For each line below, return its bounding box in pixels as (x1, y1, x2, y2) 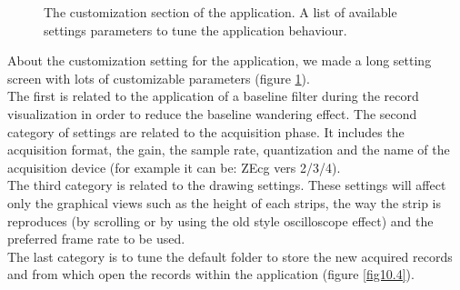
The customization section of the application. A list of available (44, 3, 397, 21)
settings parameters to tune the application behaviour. (44, 20, 347, 39)
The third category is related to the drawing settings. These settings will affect (7, 175, 446, 195)
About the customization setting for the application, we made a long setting (7, 51, 432, 70)
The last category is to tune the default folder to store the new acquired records (7, 246, 453, 265)
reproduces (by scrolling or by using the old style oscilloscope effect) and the (7, 211, 434, 230)
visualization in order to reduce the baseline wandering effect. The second (7, 104, 417, 123)
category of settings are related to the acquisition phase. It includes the (7, 122, 405, 141)
